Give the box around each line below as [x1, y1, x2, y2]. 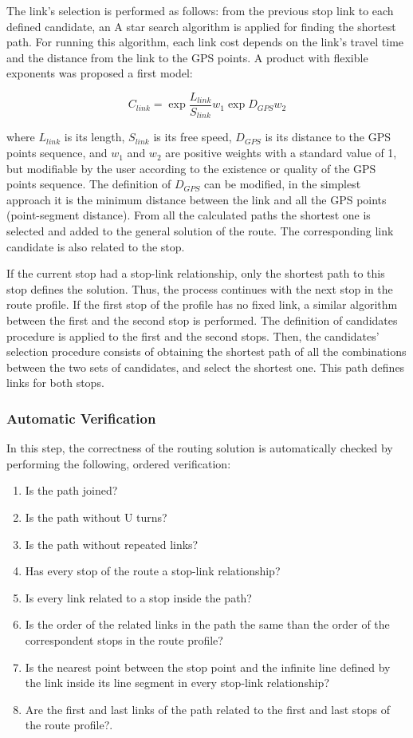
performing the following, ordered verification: [6, 455, 231, 472]
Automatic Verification [6, 408, 156, 428]
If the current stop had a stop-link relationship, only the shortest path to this [6, 265, 385, 282]
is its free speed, [153, 128, 232, 145]
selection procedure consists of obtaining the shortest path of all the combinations [6, 343, 407, 360]
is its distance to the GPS [265, 128, 391, 145]
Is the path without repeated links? [25, 535, 199, 552]
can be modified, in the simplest [203, 176, 361, 192]
